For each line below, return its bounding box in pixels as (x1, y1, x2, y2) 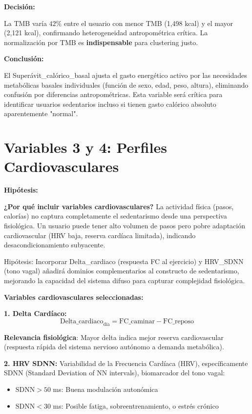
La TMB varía (4, 18, 47, 28)
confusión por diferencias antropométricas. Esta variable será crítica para (4, 89, 223, 99)
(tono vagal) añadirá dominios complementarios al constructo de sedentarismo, (4, 266, 239, 276)
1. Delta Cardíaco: (4, 308, 67, 318)
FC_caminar (119, 317, 155, 325)
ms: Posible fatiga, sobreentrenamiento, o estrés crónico (53, 400, 219, 411)
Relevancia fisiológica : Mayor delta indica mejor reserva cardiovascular (4, 332, 224, 342)
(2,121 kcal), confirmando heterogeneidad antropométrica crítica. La (4, 27, 208, 38)
